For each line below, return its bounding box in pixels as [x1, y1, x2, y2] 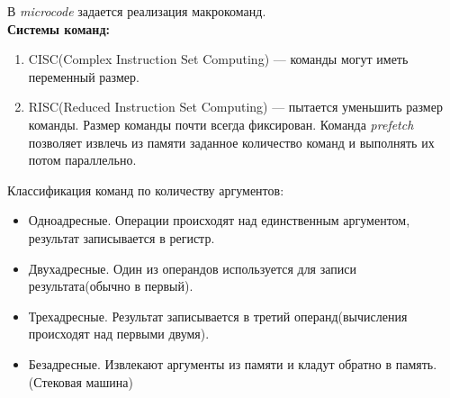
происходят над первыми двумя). [28, 324, 210, 343]
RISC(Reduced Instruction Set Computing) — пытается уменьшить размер [28, 97, 443, 116]
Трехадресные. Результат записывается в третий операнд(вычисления [28, 306, 408, 325]
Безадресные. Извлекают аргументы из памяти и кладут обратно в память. [28, 354, 437, 373]
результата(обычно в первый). [28, 276, 193, 295]
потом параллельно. [28, 150, 137, 169]
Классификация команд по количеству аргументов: [7, 180, 284, 199]
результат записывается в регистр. [28, 228, 215, 247]
